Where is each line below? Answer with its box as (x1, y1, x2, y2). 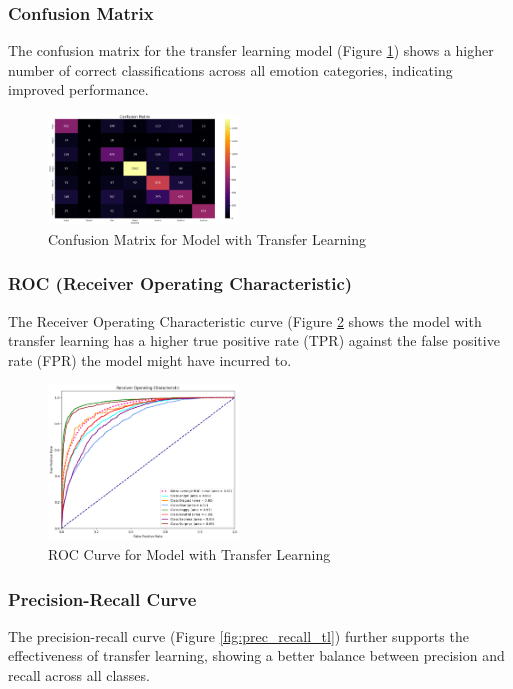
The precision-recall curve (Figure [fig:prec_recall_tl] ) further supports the (8, 625, 469, 646)
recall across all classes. (8, 665, 150, 686)
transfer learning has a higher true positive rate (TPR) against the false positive (8, 330, 500, 351)
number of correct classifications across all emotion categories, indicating (8, 59, 453, 80)
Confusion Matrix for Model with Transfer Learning (48, 228, 366, 249)
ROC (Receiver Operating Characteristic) (8, 271, 353, 296)
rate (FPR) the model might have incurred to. (8, 349, 292, 370)
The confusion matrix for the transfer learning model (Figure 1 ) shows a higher (8, 40, 494, 61)
